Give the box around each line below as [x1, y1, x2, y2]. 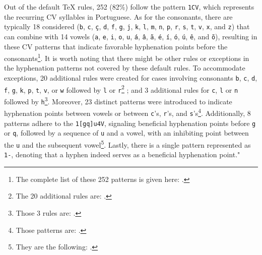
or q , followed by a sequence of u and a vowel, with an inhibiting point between [4, 127, 249, 138]
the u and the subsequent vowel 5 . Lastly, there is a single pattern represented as [4, 138, 251, 150]
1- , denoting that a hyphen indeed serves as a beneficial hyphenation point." [4, 149, 240, 160]
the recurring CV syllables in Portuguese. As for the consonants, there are [4, 11, 233, 22]
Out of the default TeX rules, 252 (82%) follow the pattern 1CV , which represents [4, 2, 254, 12]
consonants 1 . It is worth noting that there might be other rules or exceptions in [4, 51, 249, 63]
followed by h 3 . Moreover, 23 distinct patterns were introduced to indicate [4, 94, 232, 106]
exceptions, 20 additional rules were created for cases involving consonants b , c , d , [4, 73, 257, 83]
